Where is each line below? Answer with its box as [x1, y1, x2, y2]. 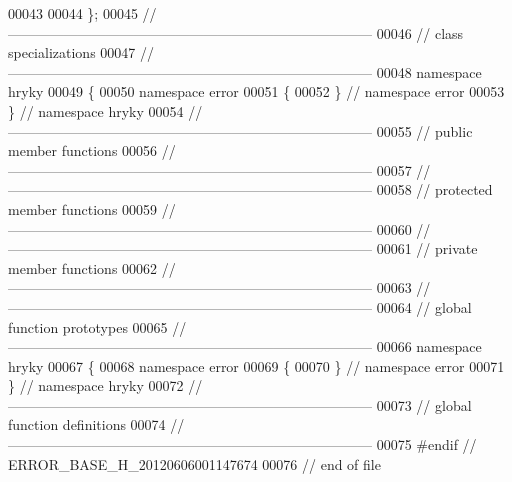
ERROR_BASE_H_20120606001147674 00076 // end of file [8, 453, 381, 474]
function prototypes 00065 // [8, 316, 187, 337]
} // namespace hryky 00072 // [8, 375, 203, 396]
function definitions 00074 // [8, 414, 185, 435]
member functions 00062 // [8, 257, 176, 278]
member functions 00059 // [8, 198, 176, 219]
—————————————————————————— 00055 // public [8, 120, 473, 141]
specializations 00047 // [8, 42, 154, 63]
